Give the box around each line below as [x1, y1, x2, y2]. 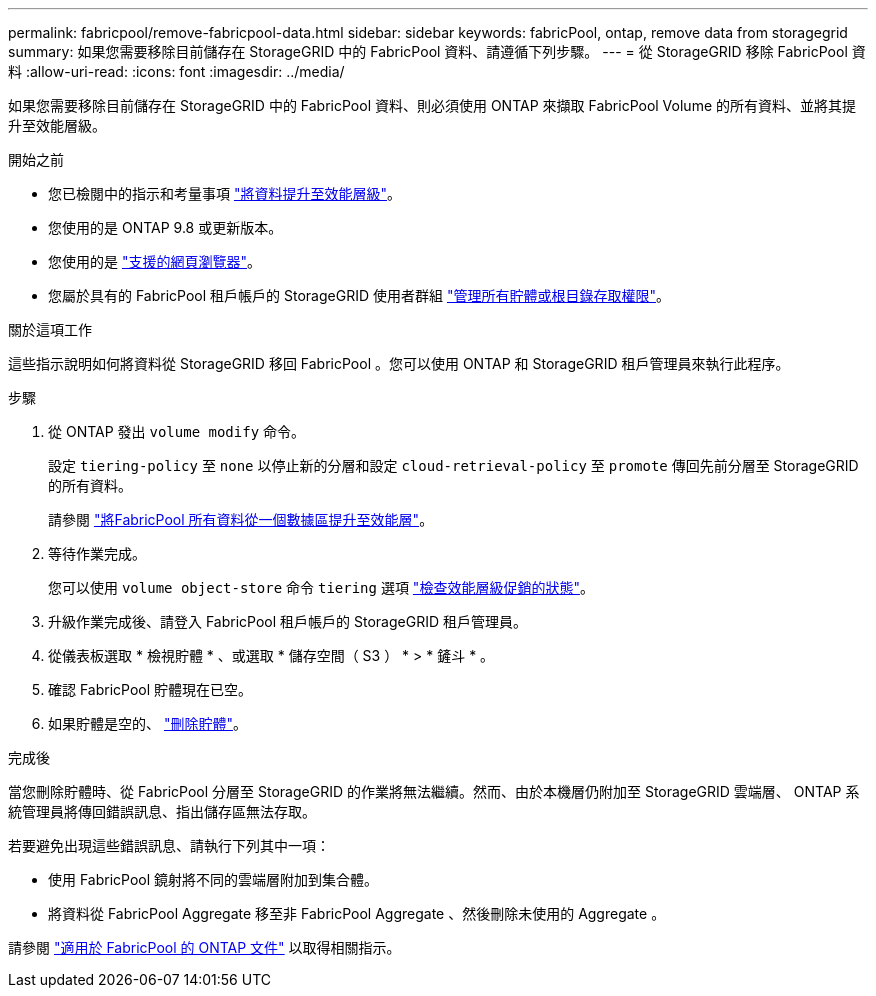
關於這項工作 [8, 321, 92, 338]
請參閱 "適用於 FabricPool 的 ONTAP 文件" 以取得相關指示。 [8, 939, 401, 956]
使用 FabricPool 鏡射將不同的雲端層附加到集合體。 [48, 871, 379, 888]
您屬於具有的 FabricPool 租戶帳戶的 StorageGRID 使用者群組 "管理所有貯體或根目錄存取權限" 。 [48, 287, 670, 304]
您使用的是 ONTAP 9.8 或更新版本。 [48, 219, 283, 236]
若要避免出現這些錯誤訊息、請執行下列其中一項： [8, 837, 330, 854]
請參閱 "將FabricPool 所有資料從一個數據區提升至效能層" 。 [48, 511, 434, 528]
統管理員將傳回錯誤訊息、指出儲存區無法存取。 [8, 803, 316, 820]
